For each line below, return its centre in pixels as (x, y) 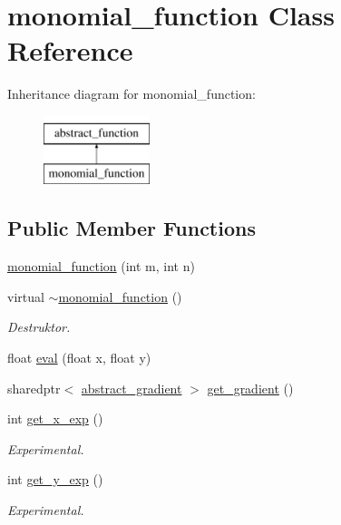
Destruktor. (39, 327)
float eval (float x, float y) (79, 358)
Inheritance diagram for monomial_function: (132, 94)
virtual (26, 296)
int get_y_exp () (55, 479)
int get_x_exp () (55, 418)
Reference (70, 50)
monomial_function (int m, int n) (101, 266)
